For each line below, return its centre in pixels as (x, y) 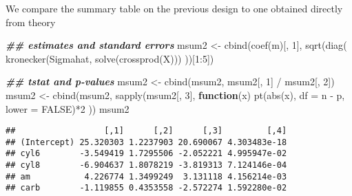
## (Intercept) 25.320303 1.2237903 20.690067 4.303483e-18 (146, 142)
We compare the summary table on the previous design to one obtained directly (174, 8)
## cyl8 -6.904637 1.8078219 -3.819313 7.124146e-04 (146, 165)
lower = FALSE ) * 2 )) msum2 (68, 108)
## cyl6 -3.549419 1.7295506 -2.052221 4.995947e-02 (146, 154)
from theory (31, 22)
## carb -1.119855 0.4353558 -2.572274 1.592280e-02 (146, 188)
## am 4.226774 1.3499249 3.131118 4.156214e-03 (146, 176)
